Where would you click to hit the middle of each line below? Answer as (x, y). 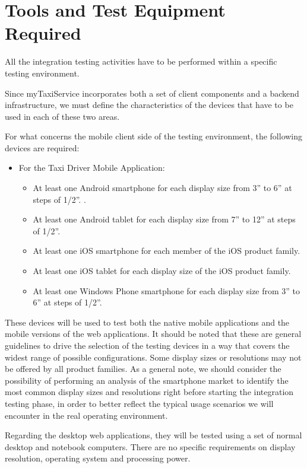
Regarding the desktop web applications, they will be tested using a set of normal (153, 435)
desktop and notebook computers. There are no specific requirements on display (150, 446)
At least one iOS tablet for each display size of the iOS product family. (162, 271)
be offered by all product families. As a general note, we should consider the (143, 369)
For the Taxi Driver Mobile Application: (92, 168)
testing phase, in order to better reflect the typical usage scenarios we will (139, 403)
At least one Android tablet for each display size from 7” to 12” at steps (164, 219)
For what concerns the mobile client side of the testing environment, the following (154, 136)
